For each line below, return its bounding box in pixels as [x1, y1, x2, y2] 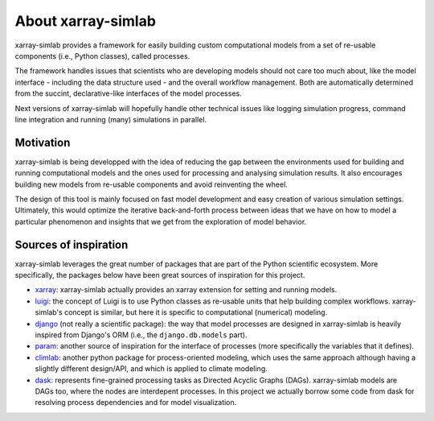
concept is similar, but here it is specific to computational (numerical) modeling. [64, 307, 328, 317]
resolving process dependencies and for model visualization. [35, 398, 237, 407]
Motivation [14, 135, 71, 149]
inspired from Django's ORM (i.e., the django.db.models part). [35, 330, 248, 340]
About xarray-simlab [14, 12, 157, 30]
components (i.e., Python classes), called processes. [14, 51, 190, 60]
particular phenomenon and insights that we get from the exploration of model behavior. [14, 217, 307, 226]
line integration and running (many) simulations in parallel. [14, 114, 207, 124]
